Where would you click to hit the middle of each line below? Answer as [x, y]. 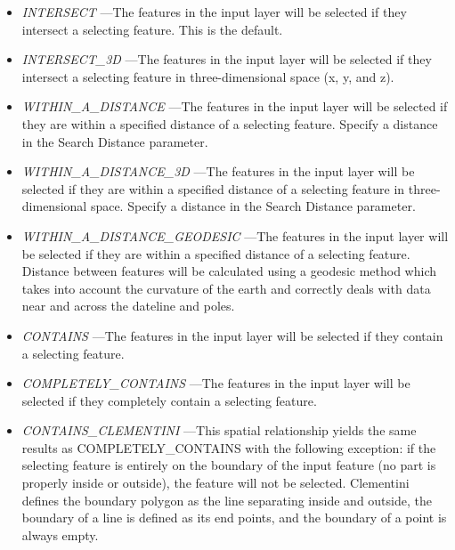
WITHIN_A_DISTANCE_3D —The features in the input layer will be [218, 171]
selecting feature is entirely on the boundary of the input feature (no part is [229, 465]
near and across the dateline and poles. [128, 306]
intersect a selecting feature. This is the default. [152, 29]
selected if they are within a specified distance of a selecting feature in [213, 188]
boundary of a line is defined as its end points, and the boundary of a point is [234, 518]
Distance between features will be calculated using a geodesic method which [229, 271]
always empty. [60, 534]
